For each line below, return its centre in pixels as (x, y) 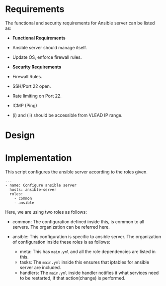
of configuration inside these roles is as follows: (61, 242)
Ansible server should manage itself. (49, 47)
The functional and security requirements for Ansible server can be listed (80, 23)
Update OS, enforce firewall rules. (47, 57)
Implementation (39, 158)
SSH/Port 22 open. (32, 86)
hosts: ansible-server (33, 190)
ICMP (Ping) (25, 105)
